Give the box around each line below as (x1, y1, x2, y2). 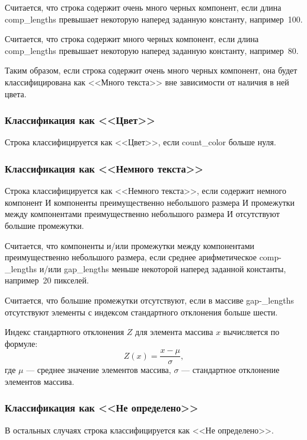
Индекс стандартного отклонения (5, 326, 124, 338)
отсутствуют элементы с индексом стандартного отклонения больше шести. (5, 305, 278, 318)
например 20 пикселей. (5, 274, 89, 286)
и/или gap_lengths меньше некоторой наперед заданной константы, (39, 262, 286, 275)
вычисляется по (223, 326, 280, 338)
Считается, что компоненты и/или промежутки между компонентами (5, 239, 255, 251)
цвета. (5, 87, 27, 100)
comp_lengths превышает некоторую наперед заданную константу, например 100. (5, 12, 303, 25)
